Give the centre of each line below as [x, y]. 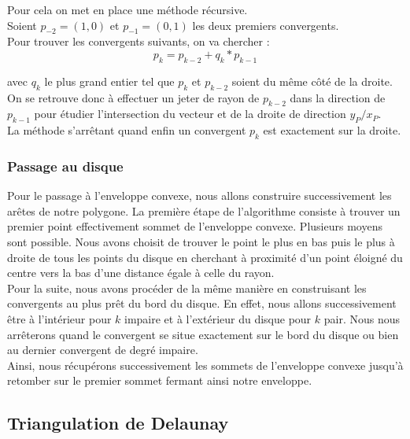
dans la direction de [338, 97]
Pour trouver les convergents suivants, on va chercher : [139, 41]
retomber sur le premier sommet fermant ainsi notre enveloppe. [160, 380]
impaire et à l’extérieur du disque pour [218, 318]
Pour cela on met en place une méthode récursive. [127, 9]
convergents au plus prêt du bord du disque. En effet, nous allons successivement [202, 303]
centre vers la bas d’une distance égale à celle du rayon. [141, 273]
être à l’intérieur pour [59, 318]
